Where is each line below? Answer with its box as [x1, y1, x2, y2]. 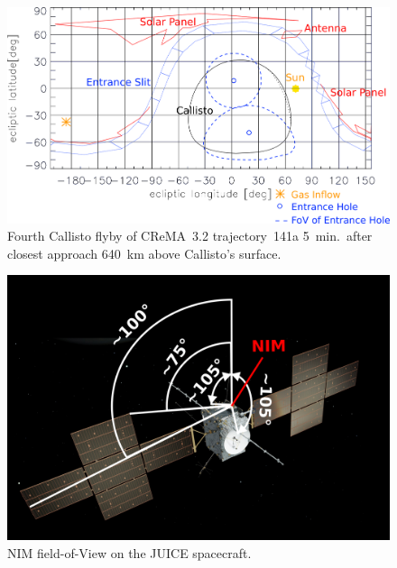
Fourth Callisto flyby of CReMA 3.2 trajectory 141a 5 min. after [7, 226, 373, 245]
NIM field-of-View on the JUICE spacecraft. [7, 543, 252, 562]
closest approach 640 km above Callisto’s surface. [7, 243, 282, 262]
